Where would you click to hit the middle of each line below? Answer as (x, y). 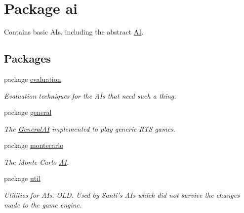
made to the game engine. (43, 204)
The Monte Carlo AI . (37, 161)
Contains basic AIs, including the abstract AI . (74, 32)
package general (28, 112)
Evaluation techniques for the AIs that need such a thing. (90, 95)
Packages (27, 58)
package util (22, 178)
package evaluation (33, 79)
